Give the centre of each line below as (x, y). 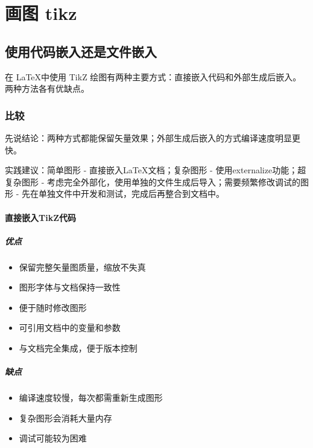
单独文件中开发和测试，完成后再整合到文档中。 (131, 194)
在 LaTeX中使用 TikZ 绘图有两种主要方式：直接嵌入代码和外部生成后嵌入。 (153, 76)
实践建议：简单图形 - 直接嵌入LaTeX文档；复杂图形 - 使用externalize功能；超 (156, 170)
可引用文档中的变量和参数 (70, 328)
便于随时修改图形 (53, 307)
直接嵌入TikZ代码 (41, 217)
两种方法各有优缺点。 (47, 88)
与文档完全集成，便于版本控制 (78, 348)
